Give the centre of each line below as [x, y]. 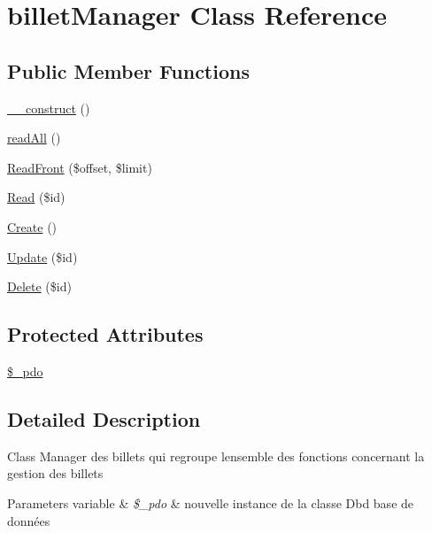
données [29, 520]
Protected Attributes [105, 334]
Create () [32, 226]
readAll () [34, 138]
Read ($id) [36, 197]
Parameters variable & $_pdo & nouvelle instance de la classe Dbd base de [211, 502]
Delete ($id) [39, 286]
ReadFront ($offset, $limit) [80, 167]
